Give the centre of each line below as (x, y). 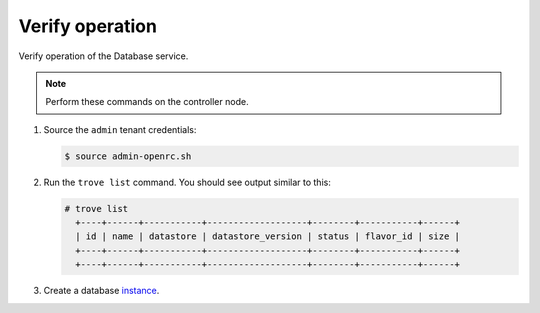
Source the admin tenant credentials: (120, 129)
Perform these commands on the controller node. (147, 102)
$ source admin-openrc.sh (128, 156)
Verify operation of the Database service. (103, 56)
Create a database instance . (101, 291)
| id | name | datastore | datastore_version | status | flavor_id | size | (267, 236)
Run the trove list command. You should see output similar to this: (187, 182)
